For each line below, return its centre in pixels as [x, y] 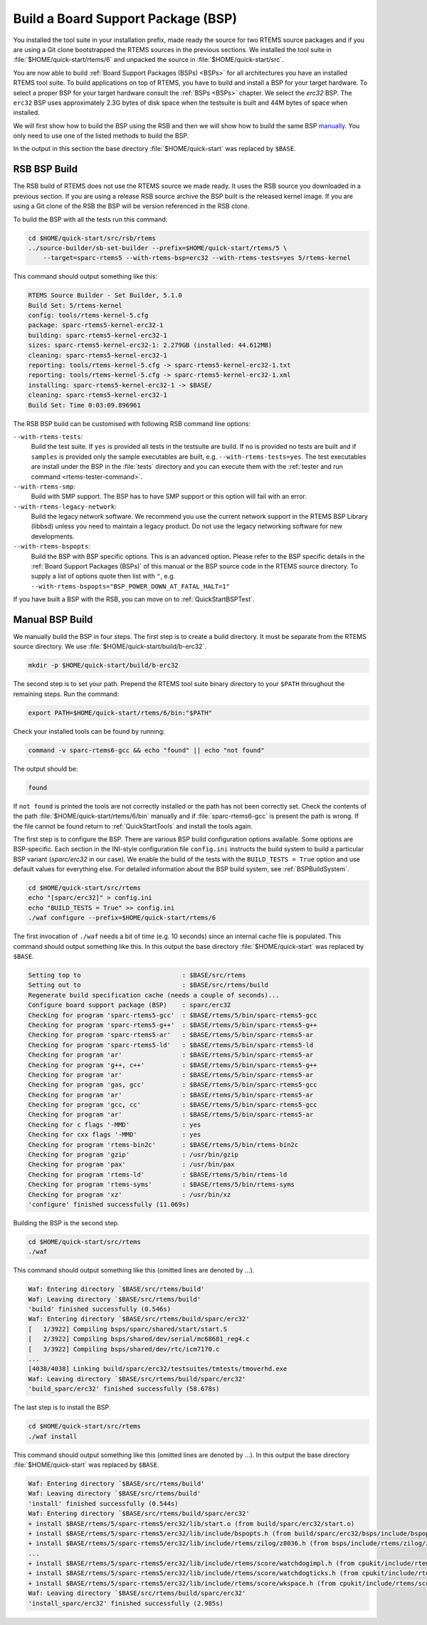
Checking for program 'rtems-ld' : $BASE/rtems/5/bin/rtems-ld [158, 1174]
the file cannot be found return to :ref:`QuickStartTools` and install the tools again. [133, 826]
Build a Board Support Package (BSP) [125, 19]
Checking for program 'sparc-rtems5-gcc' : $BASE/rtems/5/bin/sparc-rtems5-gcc [173, 1015]
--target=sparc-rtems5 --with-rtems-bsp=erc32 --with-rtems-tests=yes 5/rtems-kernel [197, 258]
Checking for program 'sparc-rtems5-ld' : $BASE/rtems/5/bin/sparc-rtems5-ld [171, 1045]
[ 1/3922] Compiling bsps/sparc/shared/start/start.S [128, 1329]
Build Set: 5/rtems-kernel [75, 305]
